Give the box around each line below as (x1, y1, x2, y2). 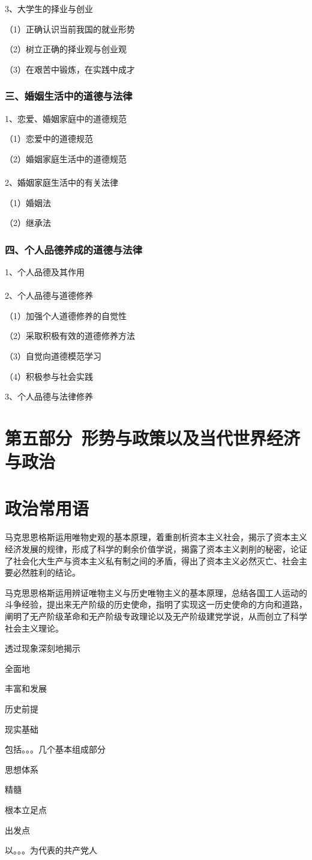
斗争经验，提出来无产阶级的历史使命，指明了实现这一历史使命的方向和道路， (5, 598, 307, 611)
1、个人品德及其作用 (5, 265, 85, 278)
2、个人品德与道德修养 (5, 289, 93, 302)
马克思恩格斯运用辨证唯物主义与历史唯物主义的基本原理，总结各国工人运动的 (5, 586, 307, 599)
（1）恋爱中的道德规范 (5, 132, 93, 145)
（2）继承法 (5, 216, 51, 229)
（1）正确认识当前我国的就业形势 (5, 22, 135, 35)
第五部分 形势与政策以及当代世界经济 (5, 425, 301, 450)
